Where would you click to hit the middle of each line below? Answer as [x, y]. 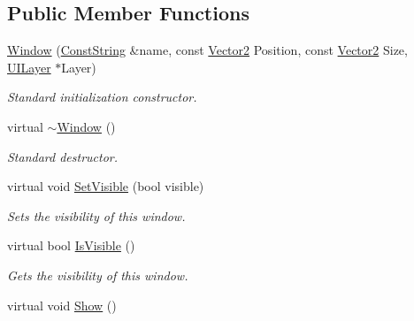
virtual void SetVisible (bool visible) [106, 186]
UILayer [29, 67]
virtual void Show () [62, 305]
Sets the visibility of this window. [96, 215]
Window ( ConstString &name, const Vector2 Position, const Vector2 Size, [207, 50]
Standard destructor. [63, 156]
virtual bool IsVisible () [71, 245]
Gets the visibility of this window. [98, 275]
